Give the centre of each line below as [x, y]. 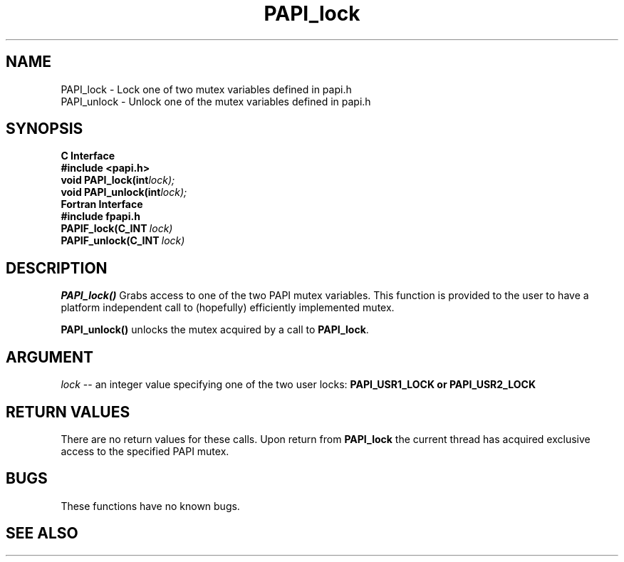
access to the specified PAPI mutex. [145, 451]
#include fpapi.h [100, 217]
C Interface [88, 156]
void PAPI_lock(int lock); [118, 180]
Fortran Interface [102, 204]
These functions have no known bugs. [150, 506]
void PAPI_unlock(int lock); [124, 192]
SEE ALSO [42, 534]
